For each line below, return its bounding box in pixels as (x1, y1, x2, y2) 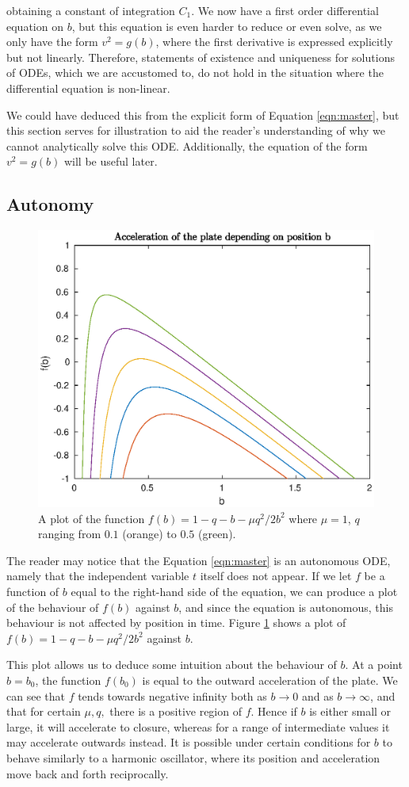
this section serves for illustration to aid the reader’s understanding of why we (6, 122, 385, 139)
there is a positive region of (109, 703, 242, 720)
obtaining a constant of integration (6, 2, 175, 18)
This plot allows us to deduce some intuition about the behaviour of (6, 656, 337, 673)
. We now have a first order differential (191, 2, 379, 18)
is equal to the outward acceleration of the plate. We (142, 671, 398, 688)
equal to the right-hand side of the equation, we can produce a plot (71, 583, 398, 599)
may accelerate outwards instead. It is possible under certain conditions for (6, 734, 371, 751)
